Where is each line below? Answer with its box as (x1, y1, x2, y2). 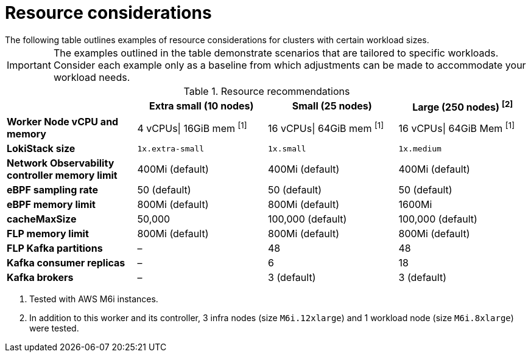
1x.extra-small (137, 144, 205, 153)
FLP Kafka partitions (7, 242, 103, 255)
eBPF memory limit (7, 198, 96, 211)
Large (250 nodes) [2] (412, 99, 513, 114)
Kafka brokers (7, 271, 74, 284)
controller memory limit (7, 169, 118, 182)
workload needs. (53, 71, 130, 83)
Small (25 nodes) (292, 100, 372, 113)
